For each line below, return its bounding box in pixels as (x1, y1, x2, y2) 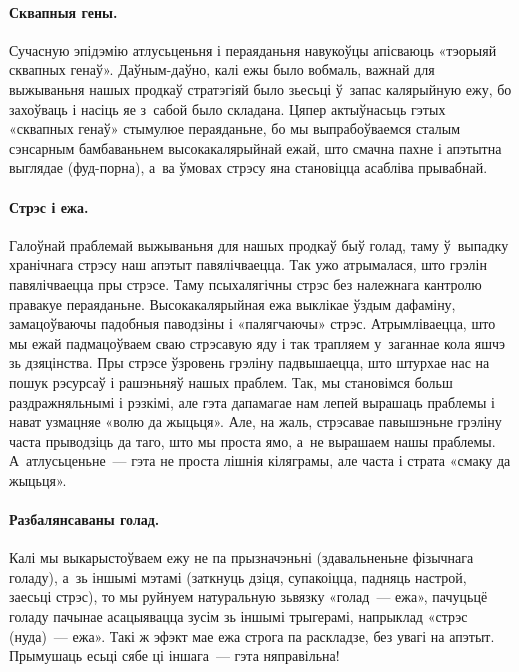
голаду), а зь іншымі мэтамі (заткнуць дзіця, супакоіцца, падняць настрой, (9, 566, 467, 587)
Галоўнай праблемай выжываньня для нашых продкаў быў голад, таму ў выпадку (9, 234, 509, 255)
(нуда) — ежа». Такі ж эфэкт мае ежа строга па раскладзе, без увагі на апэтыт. (9, 625, 495, 646)
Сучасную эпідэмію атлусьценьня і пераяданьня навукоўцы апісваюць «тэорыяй (9, 39, 497, 60)
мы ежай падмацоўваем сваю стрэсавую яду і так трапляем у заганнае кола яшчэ (9, 332, 506, 353)
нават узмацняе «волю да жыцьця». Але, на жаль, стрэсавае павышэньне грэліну (9, 411, 502, 432)
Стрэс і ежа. (9, 196, 89, 217)
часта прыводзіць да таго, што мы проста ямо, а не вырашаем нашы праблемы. (9, 430, 496, 451)
